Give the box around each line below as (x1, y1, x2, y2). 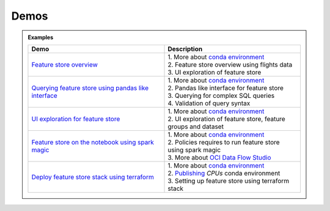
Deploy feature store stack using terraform (31, 172, 154, 181)
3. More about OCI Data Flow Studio (167, 153, 271, 161)
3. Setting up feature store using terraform (167, 176, 290, 185)
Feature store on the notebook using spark (31, 138, 154, 146)
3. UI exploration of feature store (167, 68, 262, 76)
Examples (28, 34, 54, 41)
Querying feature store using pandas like (31, 83, 149, 92)
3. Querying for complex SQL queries (167, 91, 275, 100)
